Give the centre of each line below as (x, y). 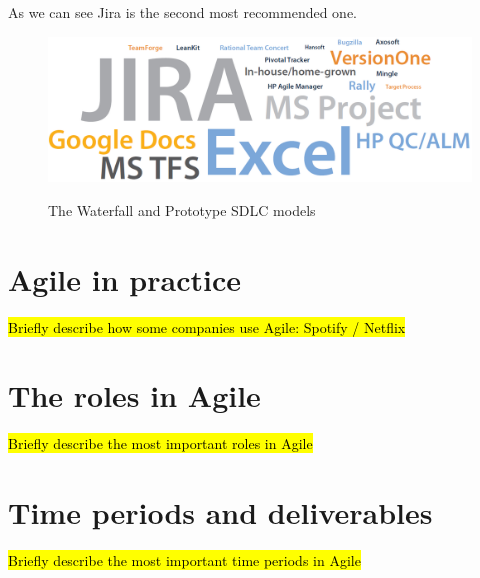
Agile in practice (124, 278)
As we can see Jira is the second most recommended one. (183, 12)
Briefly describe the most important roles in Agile (160, 443)
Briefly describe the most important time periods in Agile (184, 560)
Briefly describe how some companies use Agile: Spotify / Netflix (207, 326)
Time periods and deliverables (220, 512)
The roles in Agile (134, 395)
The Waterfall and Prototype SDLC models (182, 209)
